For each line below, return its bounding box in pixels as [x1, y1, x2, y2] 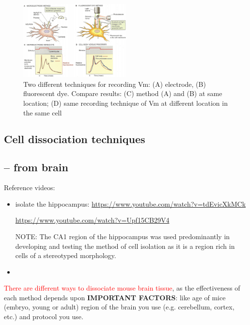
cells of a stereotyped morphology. [15, 250, 116, 260]
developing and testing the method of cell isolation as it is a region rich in [15, 241, 235, 251]
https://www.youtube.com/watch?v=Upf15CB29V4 [15, 215, 170, 225]
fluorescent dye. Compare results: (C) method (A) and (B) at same [23, 88, 222, 98]
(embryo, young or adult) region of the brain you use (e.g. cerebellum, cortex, [4, 302, 234, 312]
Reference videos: [4, 182, 55, 193]
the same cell [23, 107, 62, 117]
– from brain [4, 160, 68, 175]
